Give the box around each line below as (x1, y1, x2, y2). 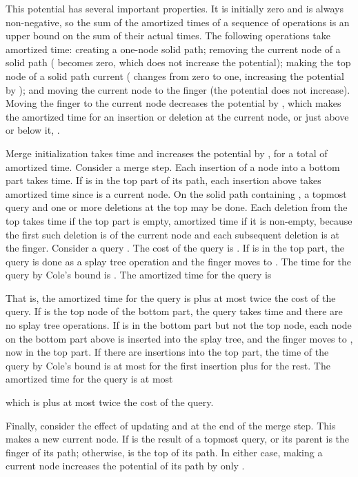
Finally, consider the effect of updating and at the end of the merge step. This (6, 418, 336, 432)
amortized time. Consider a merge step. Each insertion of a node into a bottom (6, 159, 340, 174)
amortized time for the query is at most (6, 372, 173, 386)
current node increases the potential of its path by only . (6, 458, 245, 473)
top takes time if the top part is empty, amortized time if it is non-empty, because (6, 213, 352, 227)
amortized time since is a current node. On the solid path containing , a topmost (6, 186, 347, 201)
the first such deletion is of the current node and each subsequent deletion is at (6, 227, 339, 241)
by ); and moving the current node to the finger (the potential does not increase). (6, 82, 350, 97)
